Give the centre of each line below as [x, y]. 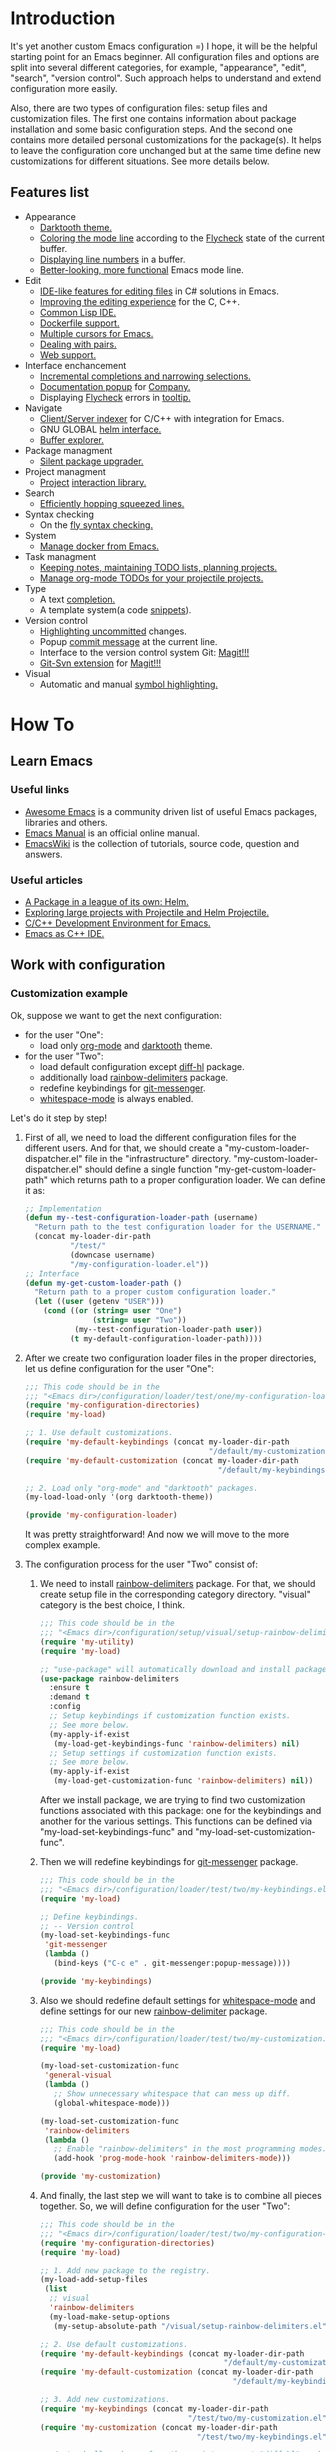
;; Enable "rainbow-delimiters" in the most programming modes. [190, 2149]
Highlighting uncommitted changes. [113, 631]
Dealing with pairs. [78, 344]
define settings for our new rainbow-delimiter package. [153, 2011]
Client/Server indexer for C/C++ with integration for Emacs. [162, 418]
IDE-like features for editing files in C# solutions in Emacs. [159, 291]
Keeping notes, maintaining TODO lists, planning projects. [158, 567]
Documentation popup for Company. [115, 386]
